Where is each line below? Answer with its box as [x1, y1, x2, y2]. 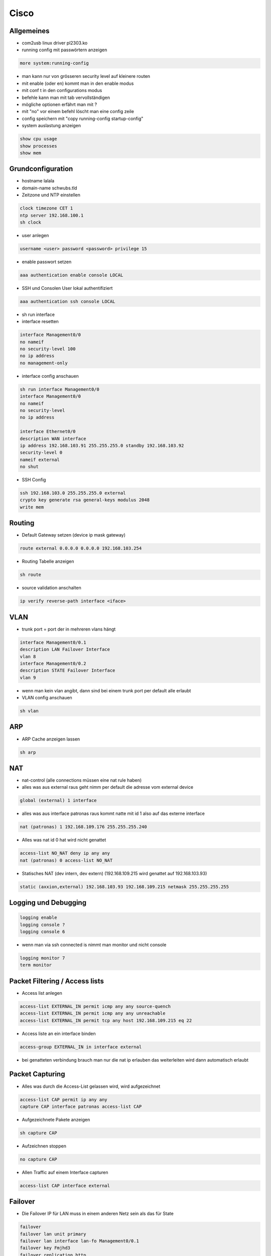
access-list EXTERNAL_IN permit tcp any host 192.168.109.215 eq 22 [20, 1017, 192, 1023]
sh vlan [20, 708, 39, 714]
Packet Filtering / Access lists [9, 977, 104, 985]
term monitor [20, 962, 52, 968]
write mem [20, 504, 44, 510]
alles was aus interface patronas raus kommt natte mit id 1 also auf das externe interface [22, 810, 205, 816]
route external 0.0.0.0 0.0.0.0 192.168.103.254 [20, 546, 142, 551]
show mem [20, 150, 42, 156]
